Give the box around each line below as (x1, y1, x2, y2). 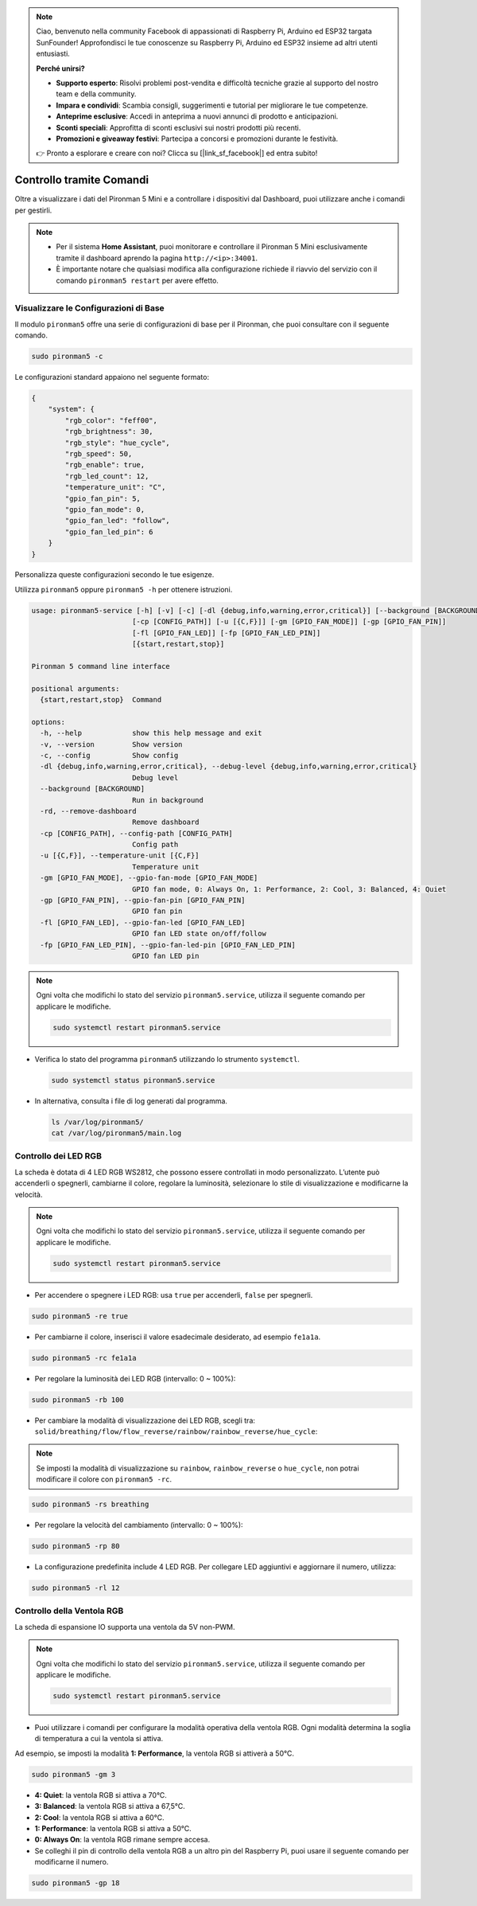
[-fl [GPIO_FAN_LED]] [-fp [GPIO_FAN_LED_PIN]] (131, 628, 321, 637)
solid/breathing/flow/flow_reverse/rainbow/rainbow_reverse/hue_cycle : (34, 1427, 318, 1436)
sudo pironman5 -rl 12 (31, 1584, 120, 1592)
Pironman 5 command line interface (31, 662, 170, 670)
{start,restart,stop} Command (40, 695, 162, 704)
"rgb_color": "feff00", (64, 416, 158, 425)
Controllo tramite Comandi (14, 174, 149, 187)
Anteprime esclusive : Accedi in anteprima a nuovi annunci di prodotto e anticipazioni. (56, 111, 339, 121)
